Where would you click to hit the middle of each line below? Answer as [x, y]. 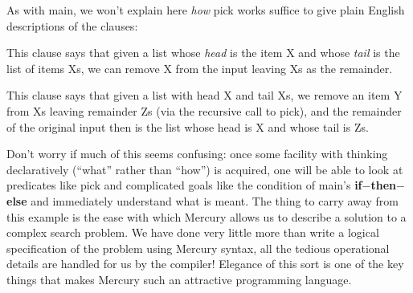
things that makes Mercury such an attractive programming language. [179, 279]
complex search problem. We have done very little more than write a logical [193, 232]
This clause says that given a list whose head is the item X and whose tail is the [203, 53]
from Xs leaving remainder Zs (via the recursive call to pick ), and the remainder [204, 110]
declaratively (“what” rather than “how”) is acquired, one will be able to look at [205, 169]
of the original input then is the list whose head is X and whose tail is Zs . [188, 126]
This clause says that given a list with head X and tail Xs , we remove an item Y [204, 95]
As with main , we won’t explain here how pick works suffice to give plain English [206, 10]
